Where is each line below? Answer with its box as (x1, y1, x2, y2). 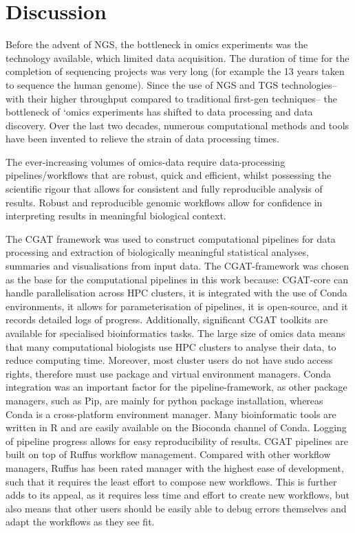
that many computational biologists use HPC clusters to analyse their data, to (6, 339, 336, 353)
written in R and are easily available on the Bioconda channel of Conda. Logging (6, 420, 347, 435)
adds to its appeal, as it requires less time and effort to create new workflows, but (6, 488, 350, 502)
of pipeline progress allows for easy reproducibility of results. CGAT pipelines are (6, 433, 348, 448)
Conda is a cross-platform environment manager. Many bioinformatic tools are (6, 406, 336, 421)
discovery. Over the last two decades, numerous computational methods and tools (6, 118, 349, 132)
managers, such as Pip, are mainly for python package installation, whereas (6, 393, 323, 407)
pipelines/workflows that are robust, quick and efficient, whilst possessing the (6, 168, 332, 182)
